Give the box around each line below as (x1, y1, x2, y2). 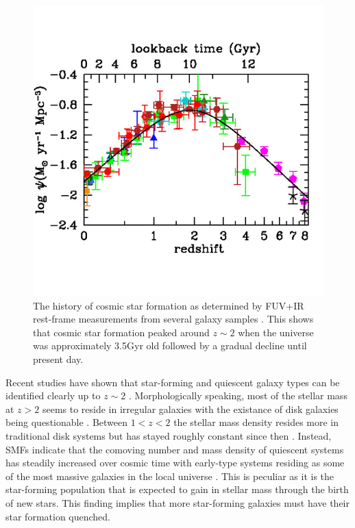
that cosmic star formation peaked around (33, 325, 210, 339)
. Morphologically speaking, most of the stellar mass (128, 388, 347, 403)
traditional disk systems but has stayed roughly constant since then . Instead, (5, 428, 332, 442)
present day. (33, 351, 84, 366)
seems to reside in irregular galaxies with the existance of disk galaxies (42, 401, 339, 416)
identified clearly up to (5, 388, 101, 403)
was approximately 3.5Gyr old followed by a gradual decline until (33, 338, 307, 353)
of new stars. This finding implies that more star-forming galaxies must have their (5, 495, 350, 510)
